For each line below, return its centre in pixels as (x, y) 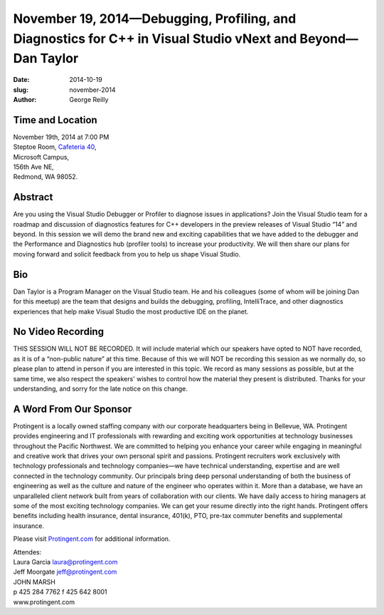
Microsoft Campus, (41, 157)
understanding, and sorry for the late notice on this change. (100, 389)
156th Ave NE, (33, 167)
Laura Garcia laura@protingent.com (65, 562)
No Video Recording (59, 332)
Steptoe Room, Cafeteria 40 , (55, 147)
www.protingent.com (44, 601)
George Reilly (89, 99)
